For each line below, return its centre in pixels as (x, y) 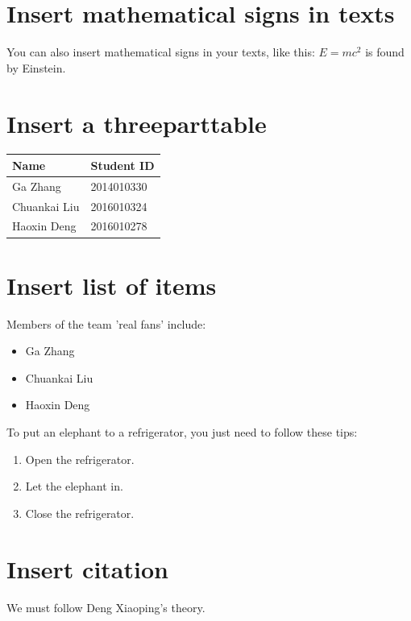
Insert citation (87, 568)
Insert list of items (112, 285)
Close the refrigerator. (80, 513)
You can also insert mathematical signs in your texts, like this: (161, 52)
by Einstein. (36, 67)
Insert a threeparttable (137, 123)
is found (385, 52)
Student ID (122, 165)
